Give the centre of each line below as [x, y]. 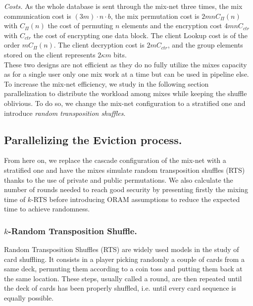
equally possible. [29, 298]
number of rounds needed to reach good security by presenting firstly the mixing [126, 189]
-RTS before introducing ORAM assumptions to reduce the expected [136, 199]
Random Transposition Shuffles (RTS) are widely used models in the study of [122, 249]
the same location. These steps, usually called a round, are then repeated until [123, 278]
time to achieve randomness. [47, 209]
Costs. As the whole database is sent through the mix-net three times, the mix [123, 6]
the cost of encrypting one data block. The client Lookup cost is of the [141, 35]
